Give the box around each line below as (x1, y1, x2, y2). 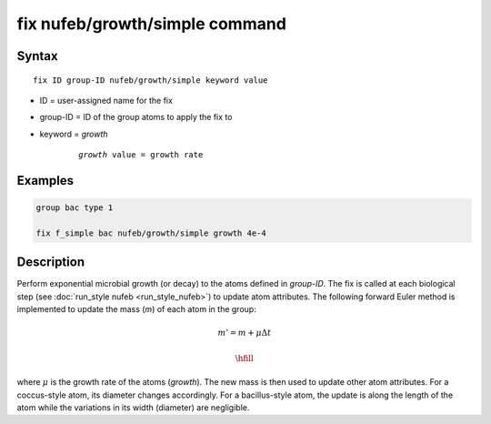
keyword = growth (39, 128, 108, 139)
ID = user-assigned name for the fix (39, 95, 173, 106)
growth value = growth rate (78, 150, 204, 160)
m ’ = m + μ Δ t (217, 328, 272, 338)
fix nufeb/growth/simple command (16, 14, 286, 34)
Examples (16, 173, 75, 188)
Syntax (16, 48, 58, 64)
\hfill (235, 353, 255, 363)
